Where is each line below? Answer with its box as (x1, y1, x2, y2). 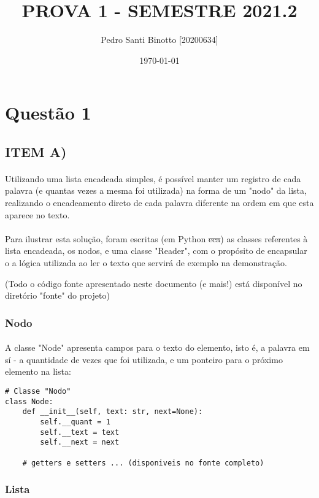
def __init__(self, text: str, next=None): (22, 407, 203, 416)
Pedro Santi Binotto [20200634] (101, 33, 218, 46)
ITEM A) (5, 142, 67, 161)
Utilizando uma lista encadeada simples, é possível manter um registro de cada (5, 172, 301, 185)
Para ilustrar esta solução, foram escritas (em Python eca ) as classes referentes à (5, 232, 308, 245)
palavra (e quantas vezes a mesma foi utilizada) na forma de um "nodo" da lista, (5, 184, 307, 197)
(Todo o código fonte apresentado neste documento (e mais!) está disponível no (5, 277, 302, 289)
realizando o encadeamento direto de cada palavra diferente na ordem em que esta (5, 196, 314, 209)
